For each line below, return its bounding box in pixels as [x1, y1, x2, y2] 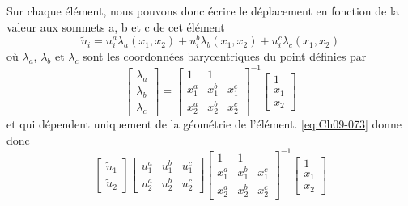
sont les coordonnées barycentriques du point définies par [83, 48, 367, 65]
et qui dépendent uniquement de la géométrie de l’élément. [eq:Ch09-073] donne [6, 116, 402, 132]
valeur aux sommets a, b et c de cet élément [6, 18, 225, 35]
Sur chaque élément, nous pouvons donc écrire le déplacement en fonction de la [6, 2, 399, 19]
